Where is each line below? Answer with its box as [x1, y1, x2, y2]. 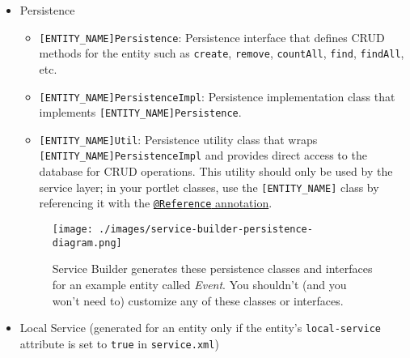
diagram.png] [52, 237, 122, 249]
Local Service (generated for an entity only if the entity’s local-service [19, 319, 381, 336]
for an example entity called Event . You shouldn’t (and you [52, 275, 347, 292]
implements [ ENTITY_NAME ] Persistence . [39, 104, 242, 121]
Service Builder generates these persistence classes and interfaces [52, 260, 373, 277]
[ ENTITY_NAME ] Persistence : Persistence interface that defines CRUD [39, 28, 385, 45]
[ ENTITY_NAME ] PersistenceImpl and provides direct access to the [39, 147, 367, 164]
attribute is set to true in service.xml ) [19, 335, 219, 352]
